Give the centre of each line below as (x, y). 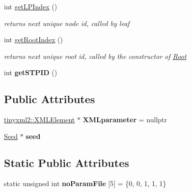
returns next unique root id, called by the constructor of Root (95, 56)
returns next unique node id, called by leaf (67, 23)
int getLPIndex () (31, 6)
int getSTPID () (31, 72)
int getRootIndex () (34, 40)
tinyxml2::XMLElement (40, 120)
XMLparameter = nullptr (125, 120)
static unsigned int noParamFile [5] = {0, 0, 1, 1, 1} (85, 183)
